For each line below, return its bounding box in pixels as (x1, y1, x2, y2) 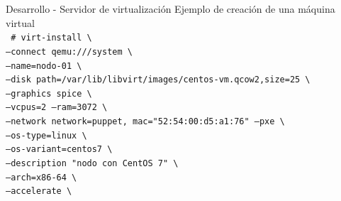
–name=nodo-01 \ (6, 60, 82, 71)
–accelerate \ (6, 186, 72, 197)
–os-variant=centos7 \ (6, 144, 113, 155)
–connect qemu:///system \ (6, 46, 133, 57)
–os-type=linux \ (6, 130, 87, 141)
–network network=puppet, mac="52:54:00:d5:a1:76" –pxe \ (6, 116, 285, 127)
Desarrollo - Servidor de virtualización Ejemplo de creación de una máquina (6, 1, 335, 16)
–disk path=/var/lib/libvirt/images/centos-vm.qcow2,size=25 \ (6, 75, 311, 85)
